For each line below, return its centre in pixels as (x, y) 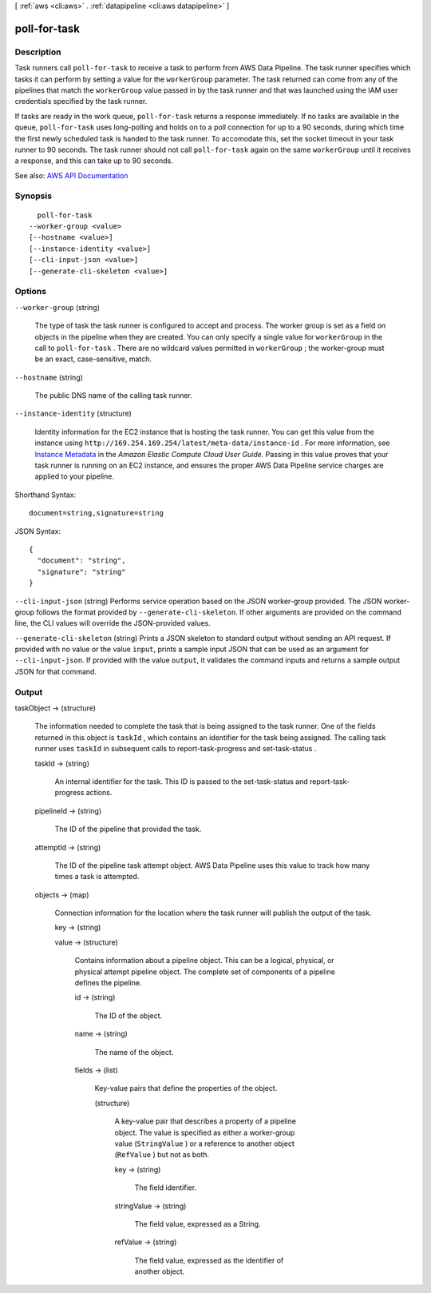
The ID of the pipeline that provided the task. (128, 829)
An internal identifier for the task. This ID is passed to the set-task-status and (182, 781)
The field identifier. (166, 1188)
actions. (99, 793)
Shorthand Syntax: (45, 495)
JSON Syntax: (38, 531)
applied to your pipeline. (75, 476)
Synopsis (33, 196)
